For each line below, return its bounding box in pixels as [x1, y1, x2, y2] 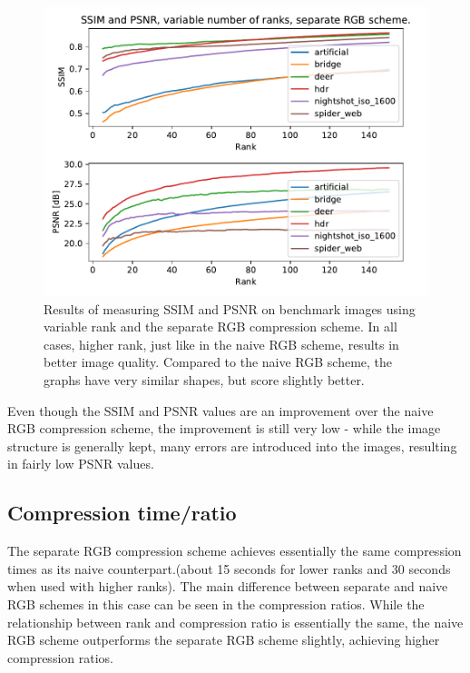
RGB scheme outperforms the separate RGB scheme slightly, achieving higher [7, 630, 440, 649]
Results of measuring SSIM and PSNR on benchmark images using [44, 299, 416, 318]
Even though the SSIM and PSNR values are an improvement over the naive [7, 401, 434, 420]
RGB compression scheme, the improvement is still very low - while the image [7, 419, 441, 438]
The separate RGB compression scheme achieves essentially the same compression [7, 541, 462, 560]
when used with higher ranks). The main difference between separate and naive [7, 577, 448, 596]
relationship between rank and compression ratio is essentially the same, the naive [7, 612, 464, 631]
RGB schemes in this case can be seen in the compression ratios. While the [7, 594, 425, 613]
